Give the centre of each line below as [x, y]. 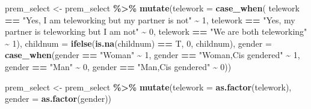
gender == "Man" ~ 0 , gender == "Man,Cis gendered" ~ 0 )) [118, 66]
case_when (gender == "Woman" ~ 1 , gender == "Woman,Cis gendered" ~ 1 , [152, 55]
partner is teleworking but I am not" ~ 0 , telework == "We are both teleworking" [156, 31]
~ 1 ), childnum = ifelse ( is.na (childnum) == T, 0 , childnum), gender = [138, 43]
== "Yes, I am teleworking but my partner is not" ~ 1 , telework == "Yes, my [150, 19]
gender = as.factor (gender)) [58, 99]
